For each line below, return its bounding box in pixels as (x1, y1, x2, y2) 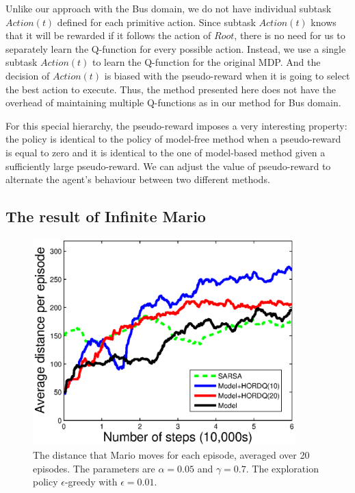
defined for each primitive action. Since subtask (57, 14, 256, 29)
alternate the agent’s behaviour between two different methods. (5, 172, 270, 187)
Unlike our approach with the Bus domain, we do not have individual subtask (5, 1, 332, 15)
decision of (5, 68, 50, 82)
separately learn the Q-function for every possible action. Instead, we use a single (5, 41, 346, 56)
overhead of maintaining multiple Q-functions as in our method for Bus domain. (5, 95, 341, 110)
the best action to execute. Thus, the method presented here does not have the (5, 82, 336, 96)
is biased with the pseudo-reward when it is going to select (104, 68, 350, 82)
